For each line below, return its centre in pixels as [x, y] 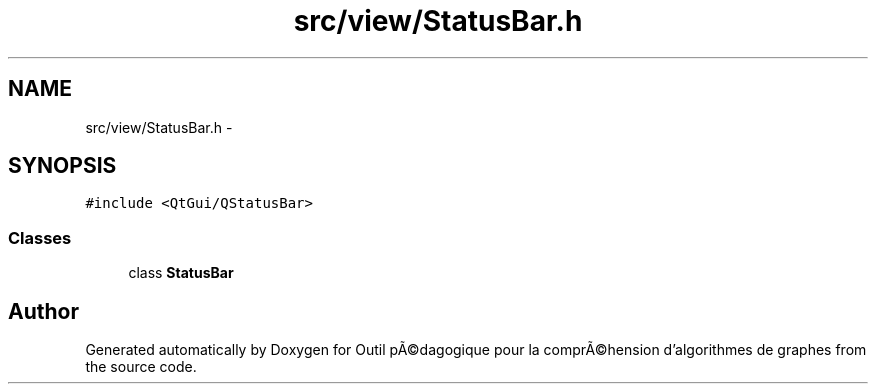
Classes [40, 237]
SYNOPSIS [62, 166]
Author [43, 311]
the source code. [141, 367]
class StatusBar [181, 273]
